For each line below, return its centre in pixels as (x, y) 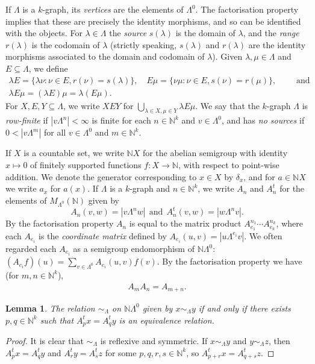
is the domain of (205, 33)
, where (289, 223)
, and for (259, 176)
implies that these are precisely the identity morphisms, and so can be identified (153, 21)
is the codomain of (66, 44)
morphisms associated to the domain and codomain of (105, 56)
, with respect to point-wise (229, 165)
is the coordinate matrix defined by (102, 235)
